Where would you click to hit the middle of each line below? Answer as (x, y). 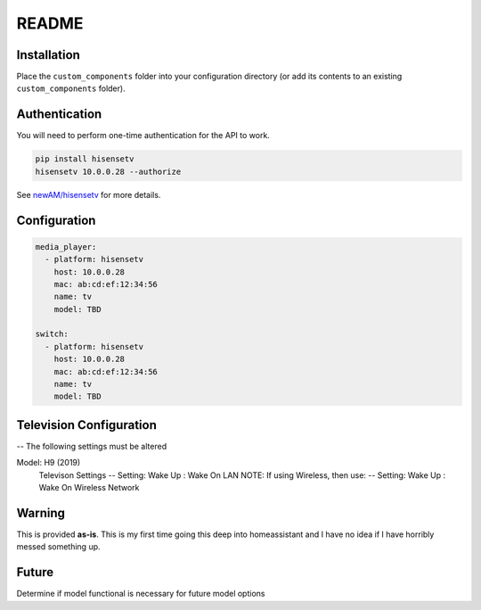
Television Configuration (87, 425)
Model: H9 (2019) (49, 463)
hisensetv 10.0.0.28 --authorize (108, 171)
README (50, 23)
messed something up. (59, 547)
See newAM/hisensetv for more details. (89, 194)
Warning (41, 513)
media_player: (66, 247)
